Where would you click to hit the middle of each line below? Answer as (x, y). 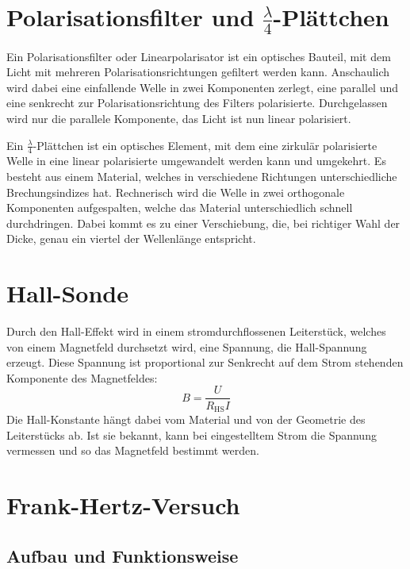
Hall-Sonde (67, 293)
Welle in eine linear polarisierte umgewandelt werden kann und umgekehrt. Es (196, 161)
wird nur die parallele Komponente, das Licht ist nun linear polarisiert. (179, 118)
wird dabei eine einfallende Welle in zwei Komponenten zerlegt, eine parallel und (203, 87)
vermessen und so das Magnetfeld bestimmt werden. (133, 450)
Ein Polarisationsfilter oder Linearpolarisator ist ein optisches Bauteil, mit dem (199, 56)
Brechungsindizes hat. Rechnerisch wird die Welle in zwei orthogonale (176, 192)
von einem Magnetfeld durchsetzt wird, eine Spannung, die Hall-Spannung (187, 346)
